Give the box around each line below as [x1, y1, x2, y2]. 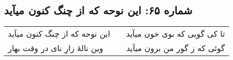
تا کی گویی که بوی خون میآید [126, 28, 225, 40]
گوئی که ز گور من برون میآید [126, 42, 225, 54]
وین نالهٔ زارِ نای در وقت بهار [8, 42, 104, 54]
